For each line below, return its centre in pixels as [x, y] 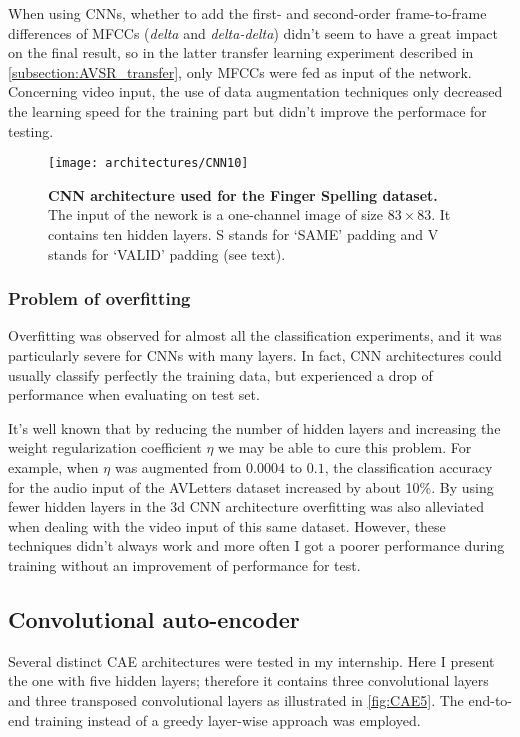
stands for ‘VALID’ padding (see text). [167, 253]
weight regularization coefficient [105, 447]
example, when [53, 466]
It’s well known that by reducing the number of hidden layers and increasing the [254, 427]
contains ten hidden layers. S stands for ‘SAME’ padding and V [243, 234]
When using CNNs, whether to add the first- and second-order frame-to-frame [247, 13]
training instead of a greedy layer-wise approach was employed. [227, 719]
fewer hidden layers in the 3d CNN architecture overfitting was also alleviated [246, 506]
